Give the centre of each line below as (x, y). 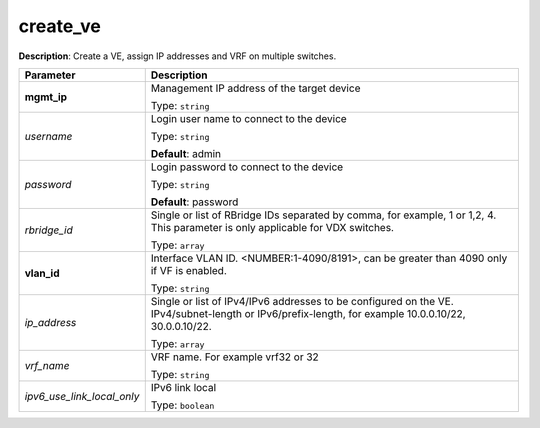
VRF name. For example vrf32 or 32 (234, 357)
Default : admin (186, 153)
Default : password (194, 202)
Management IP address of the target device (255, 88)
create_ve (60, 26)
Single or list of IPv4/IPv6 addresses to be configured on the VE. (302, 301)
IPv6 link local (183, 387)
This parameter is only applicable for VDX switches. (272, 227)
